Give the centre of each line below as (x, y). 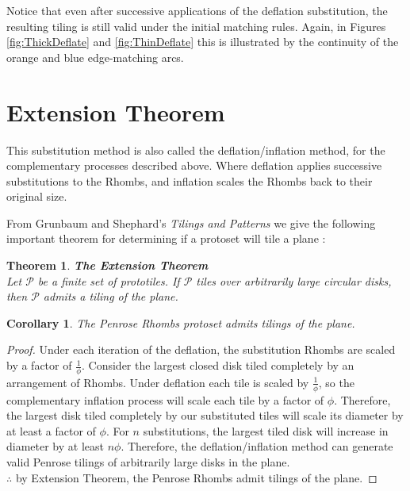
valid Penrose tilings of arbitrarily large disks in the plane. (148, 462)
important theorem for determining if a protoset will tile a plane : (166, 238)
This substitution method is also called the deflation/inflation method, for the (196, 150)
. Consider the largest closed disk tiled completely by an (218, 365)
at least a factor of (51, 430)
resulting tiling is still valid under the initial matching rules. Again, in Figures (196, 26)
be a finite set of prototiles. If (109, 280)
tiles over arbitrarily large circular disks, (294, 280)
